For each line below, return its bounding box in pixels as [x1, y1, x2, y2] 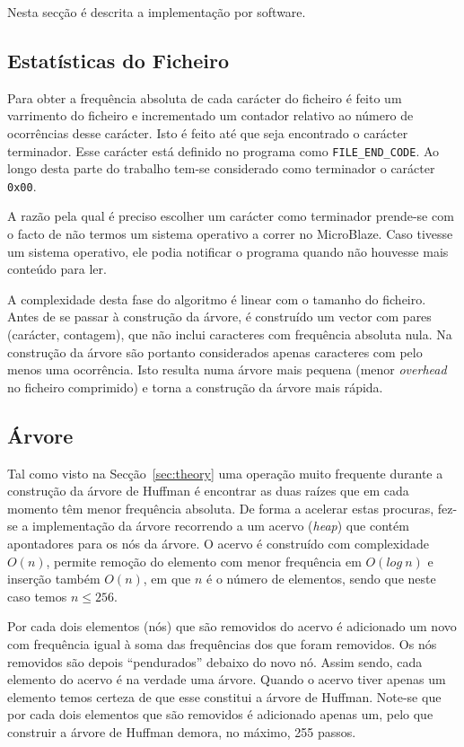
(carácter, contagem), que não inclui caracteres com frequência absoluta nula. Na [7, 325, 452, 344]
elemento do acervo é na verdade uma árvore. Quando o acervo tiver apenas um [7, 670, 446, 689]
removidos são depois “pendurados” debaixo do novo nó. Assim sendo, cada [7, 652, 423, 671]
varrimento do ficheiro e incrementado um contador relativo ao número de [7, 106, 414, 125]
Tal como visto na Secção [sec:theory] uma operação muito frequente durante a [7, 463, 443, 482]
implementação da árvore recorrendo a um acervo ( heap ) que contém [32, 516, 409, 535]
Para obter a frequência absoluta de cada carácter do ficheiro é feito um [7, 88, 402, 107]
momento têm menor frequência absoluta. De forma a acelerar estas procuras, [7, 498, 434, 517]
